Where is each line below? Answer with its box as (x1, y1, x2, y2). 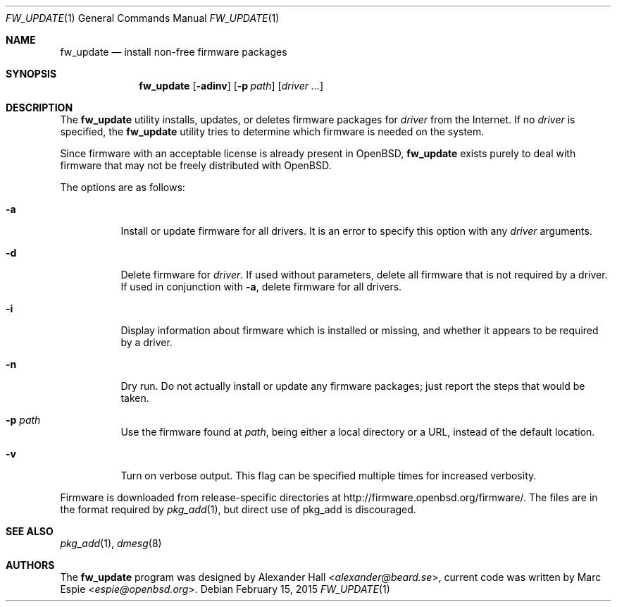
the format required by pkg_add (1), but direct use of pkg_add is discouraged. (60, 503, 416, 515)
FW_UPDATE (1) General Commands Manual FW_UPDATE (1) (6, 12, 280, 24)
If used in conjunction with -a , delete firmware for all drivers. (120, 281, 402, 293)
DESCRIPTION (6, 102, 73, 114)
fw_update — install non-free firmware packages (60, 46, 287, 58)
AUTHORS (6, 559, 55, 571)
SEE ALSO (6, 525, 54, 537)
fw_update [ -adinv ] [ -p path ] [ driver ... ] (139, 80, 324, 92)
